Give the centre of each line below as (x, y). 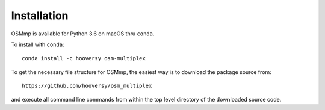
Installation (40, 16)
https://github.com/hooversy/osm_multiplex (87, 86)
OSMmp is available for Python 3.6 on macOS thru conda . (83, 34)
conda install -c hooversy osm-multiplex (84, 58)
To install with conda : (38, 44)
